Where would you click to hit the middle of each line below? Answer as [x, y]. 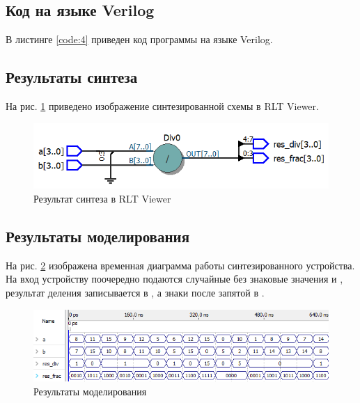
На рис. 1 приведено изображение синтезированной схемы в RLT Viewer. [162, 106]
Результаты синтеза [72, 77]
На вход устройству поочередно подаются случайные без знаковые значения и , [174, 279]
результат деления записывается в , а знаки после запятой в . [135, 292]
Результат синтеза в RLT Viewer [102, 199]
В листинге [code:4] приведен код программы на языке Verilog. [139, 39]
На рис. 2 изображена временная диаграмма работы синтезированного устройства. [180, 265]
